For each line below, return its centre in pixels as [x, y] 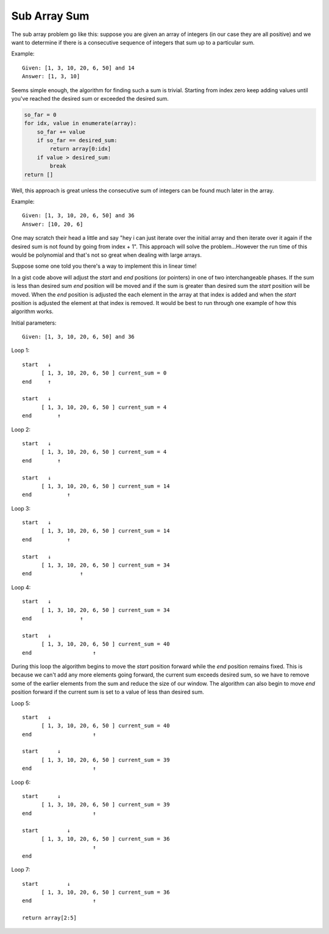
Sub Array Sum [50, 16]
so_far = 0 [40, 115]
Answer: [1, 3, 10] [51, 77]
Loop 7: [21, 870]
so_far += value [61, 132]
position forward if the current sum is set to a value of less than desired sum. [108, 692]
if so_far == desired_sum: [77, 141]
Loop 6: [21, 782]
